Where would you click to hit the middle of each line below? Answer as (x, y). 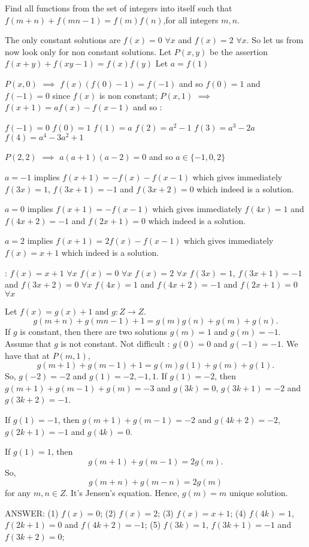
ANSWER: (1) (32, 513)
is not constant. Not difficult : (115, 343)
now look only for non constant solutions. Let (88, 51)
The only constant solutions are (63, 40)
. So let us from (275, 40)
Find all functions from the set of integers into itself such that (119, 8)
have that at (28, 355)
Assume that (28, 343)
